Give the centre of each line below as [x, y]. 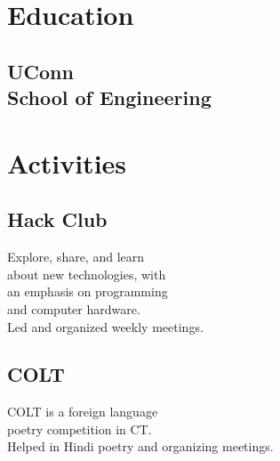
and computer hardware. [74, 308]
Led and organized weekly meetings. [105, 326]
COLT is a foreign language [83, 412]
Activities [67, 162]
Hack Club [57, 219]
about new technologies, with [87, 274]
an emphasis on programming [88, 291]
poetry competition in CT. [80, 429]
